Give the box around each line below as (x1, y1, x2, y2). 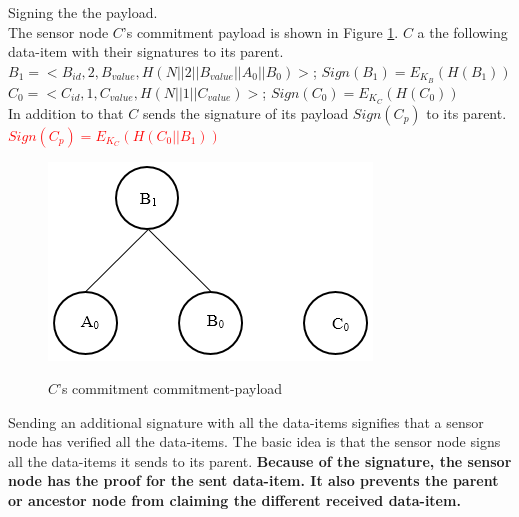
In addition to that (8, 102, 124, 123)
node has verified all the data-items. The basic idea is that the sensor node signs (8, 431, 501, 452)
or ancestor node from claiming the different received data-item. (8, 490, 461, 511)
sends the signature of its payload (142, 102, 349, 123)
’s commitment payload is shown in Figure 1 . (122, 21, 399, 42)
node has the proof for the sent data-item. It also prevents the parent (8, 470, 499, 491)
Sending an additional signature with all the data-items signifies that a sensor (8, 411, 484, 432)
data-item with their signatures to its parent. (8, 41, 284, 62)
